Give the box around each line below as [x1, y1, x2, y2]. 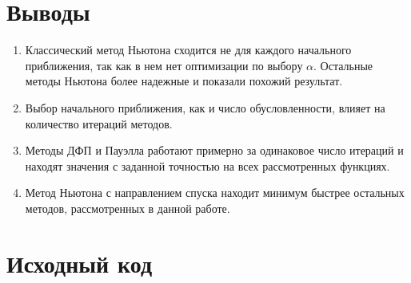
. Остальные [313, 57, 373, 73]
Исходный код [6, 246, 153, 279]
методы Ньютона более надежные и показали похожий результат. [25, 73, 343, 89]
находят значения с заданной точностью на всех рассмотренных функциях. [25, 157, 390, 174]
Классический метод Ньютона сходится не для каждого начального [25, 41, 352, 58]
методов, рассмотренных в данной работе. [25, 199, 230, 216]
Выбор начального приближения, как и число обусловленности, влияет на [25, 99, 385, 116]
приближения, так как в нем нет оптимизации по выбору [25, 57, 303, 73]
